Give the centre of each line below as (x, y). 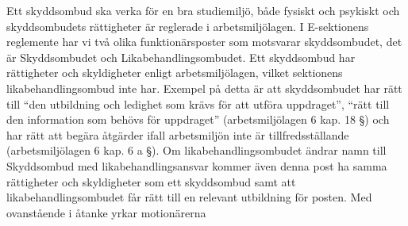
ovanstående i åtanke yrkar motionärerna (106, 212)
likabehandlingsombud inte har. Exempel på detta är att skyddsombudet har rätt (204, 88)
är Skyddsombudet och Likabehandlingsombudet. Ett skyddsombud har (181, 57)
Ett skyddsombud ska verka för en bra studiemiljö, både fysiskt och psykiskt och (203, 10)
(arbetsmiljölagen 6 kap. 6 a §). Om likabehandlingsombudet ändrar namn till (196, 150)
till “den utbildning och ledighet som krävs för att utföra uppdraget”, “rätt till (198, 103)
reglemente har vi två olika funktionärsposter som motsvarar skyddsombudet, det (204, 42)
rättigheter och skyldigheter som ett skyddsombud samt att (151, 181)
